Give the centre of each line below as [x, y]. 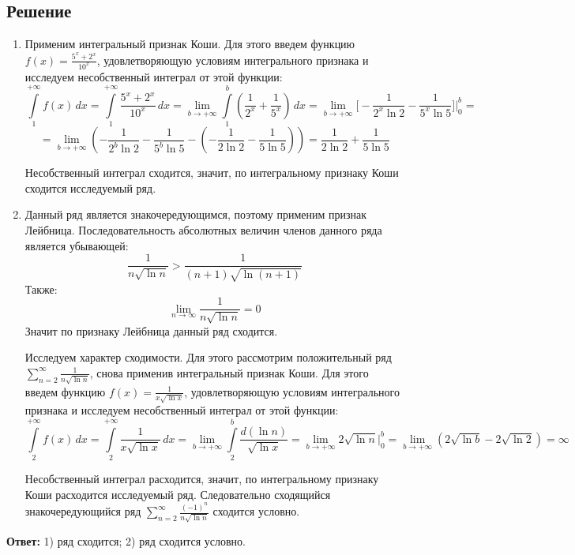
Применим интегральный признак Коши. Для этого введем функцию [190, 44]
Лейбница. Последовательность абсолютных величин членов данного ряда [203, 230]
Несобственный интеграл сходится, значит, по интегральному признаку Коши [212, 172]
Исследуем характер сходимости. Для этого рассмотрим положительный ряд [208, 357]
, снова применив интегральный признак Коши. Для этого [229, 372]
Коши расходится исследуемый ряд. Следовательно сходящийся [178, 494]
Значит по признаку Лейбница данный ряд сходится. [151, 330]
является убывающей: [77, 245]
